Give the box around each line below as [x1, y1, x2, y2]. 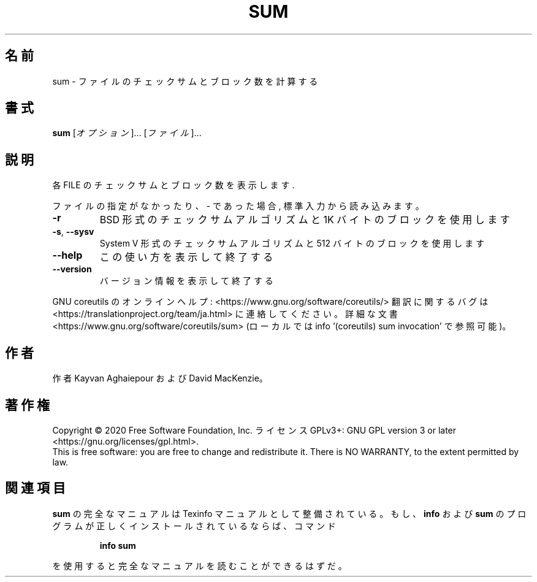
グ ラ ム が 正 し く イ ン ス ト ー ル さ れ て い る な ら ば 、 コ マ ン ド [52, 520, 336, 531]
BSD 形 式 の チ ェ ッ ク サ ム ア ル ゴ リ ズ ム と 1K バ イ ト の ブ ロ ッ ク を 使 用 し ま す [99, 213, 510, 226]
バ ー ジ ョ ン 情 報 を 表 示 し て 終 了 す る [99, 275, 273, 286]
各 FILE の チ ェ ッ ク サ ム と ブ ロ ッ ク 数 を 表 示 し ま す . [52, 180, 295, 191]
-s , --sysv [52, 226, 94, 237]
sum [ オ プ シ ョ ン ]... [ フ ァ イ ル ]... [52, 128, 202, 139]
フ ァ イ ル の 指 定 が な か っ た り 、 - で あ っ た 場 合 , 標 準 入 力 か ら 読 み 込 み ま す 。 [52, 201, 424, 212]
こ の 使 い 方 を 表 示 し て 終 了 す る [99, 251, 273, 264]
